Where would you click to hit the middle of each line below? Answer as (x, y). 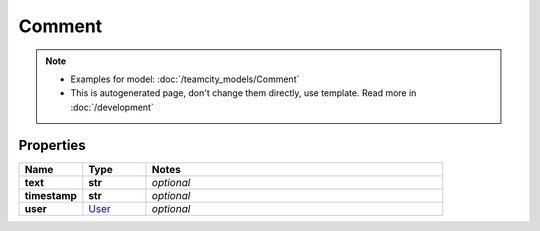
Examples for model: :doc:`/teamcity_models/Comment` (185, 79)
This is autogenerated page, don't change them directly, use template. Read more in (243, 93)
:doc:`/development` (112, 107)
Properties (52, 145)
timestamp (50, 195)
